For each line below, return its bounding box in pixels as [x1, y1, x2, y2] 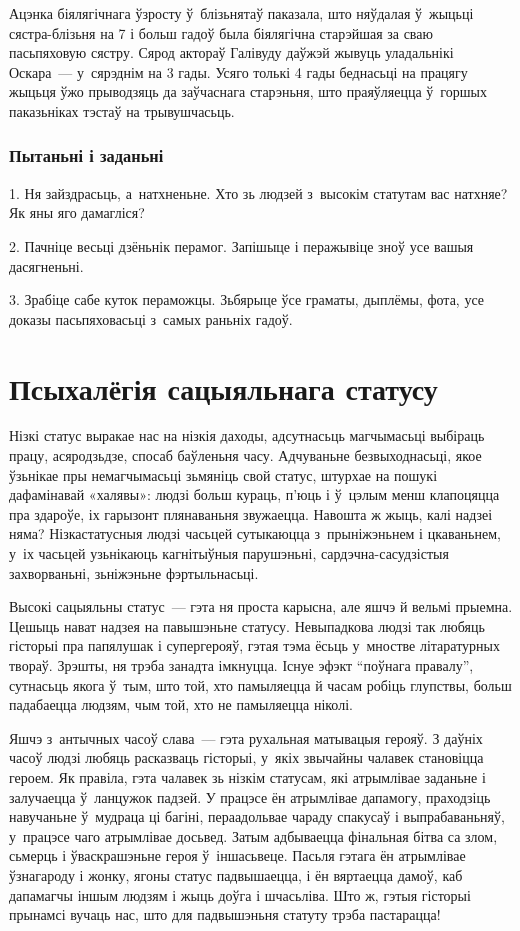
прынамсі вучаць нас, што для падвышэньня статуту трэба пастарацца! [9, 904, 441, 925]
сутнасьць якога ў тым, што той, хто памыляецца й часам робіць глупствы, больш [9, 674, 512, 695]
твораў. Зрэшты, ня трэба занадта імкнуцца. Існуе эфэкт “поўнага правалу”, [9, 655, 474, 675]
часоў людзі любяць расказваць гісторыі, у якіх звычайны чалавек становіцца [9, 747, 484, 768]
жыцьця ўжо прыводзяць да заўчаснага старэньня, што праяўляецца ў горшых [9, 81, 487, 102]
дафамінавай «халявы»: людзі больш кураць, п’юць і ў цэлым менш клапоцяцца [9, 484, 500, 505]
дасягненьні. [9, 255, 84, 276]
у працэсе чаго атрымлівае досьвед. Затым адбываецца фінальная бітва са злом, [9, 825, 498, 846]
